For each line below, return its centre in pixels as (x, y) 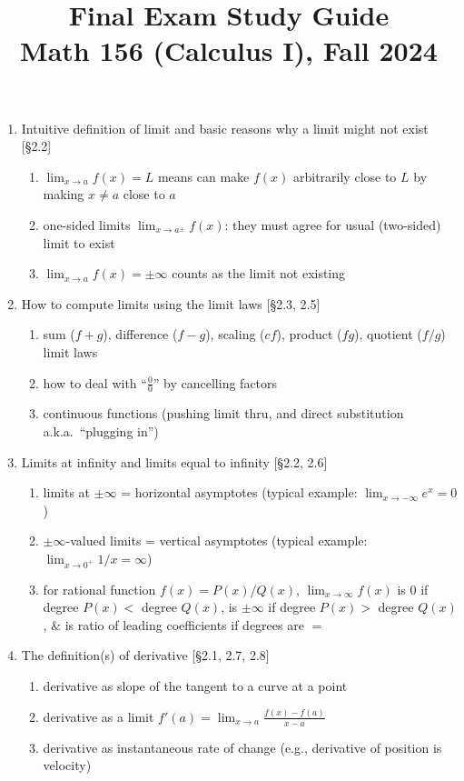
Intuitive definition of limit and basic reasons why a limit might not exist (225, 128)
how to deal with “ (95, 382)
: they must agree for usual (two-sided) (333, 224)
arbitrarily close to (345, 176)
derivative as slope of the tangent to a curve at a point (195, 686)
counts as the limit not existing (259, 273)
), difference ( (140, 334)
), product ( (309, 334)
